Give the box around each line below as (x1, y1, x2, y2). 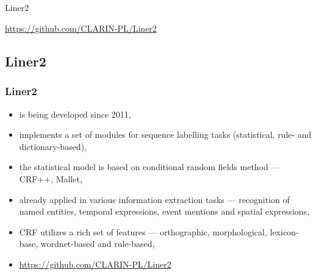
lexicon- (270, 225, 299, 238)
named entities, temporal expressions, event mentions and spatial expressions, (19, 205, 310, 218)
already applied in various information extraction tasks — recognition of (19, 193, 290, 205)
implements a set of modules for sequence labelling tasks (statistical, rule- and (19, 128, 312, 141)
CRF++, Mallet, (19, 172, 82, 185)
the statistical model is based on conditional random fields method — (19, 160, 280, 173)
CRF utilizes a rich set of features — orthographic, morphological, (19, 225, 267, 238)
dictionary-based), (19, 140, 87, 152)
